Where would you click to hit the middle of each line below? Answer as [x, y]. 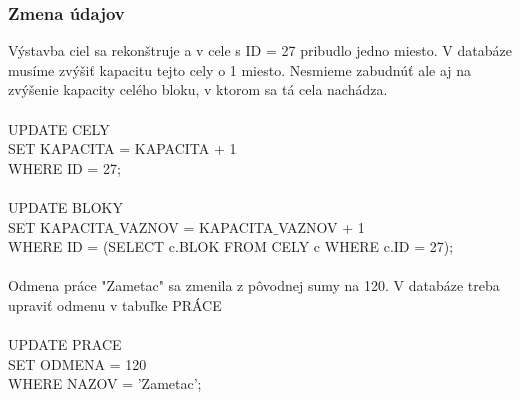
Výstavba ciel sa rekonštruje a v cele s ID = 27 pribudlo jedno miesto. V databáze [260, 50]
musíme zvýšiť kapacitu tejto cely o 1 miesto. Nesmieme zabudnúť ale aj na [240, 69]
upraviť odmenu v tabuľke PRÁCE [115, 304]
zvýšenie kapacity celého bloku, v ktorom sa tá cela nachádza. [198, 89]
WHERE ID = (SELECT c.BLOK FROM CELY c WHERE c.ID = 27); [231, 246]
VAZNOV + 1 [321, 226]
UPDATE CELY [59, 128]
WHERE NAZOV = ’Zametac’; [105, 383]
